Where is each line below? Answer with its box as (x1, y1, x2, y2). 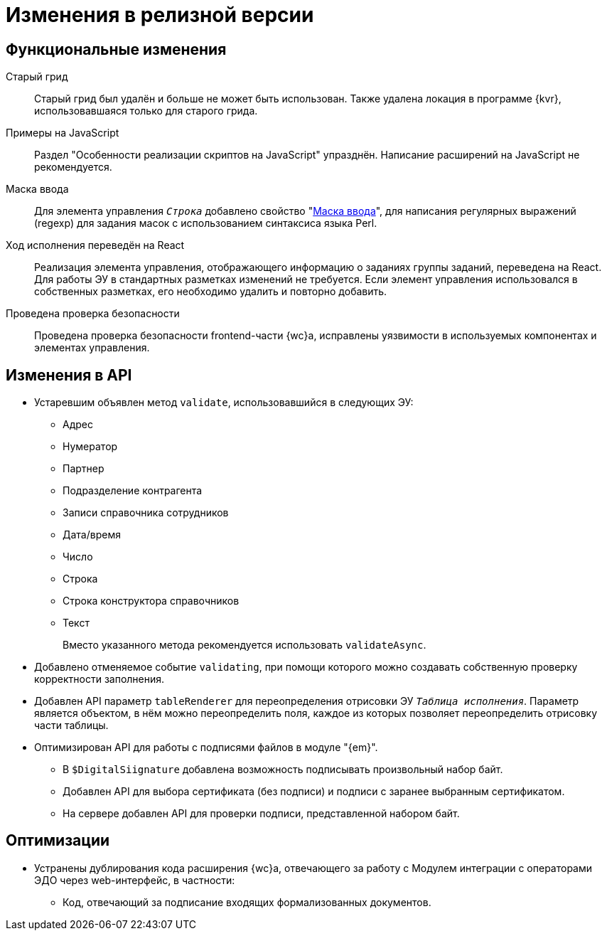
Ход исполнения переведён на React (6, 239, 185, 252)
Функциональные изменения (6, 40, 227, 58)
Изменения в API (6, 366, 132, 384)
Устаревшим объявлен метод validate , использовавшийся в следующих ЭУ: (34, 396, 414, 409)
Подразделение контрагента (63, 484, 203, 497)
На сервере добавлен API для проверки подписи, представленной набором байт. (63, 807, 460, 820)
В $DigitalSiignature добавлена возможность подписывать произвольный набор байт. (63, 763, 503, 776)
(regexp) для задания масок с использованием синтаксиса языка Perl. (34, 217, 377, 230)
